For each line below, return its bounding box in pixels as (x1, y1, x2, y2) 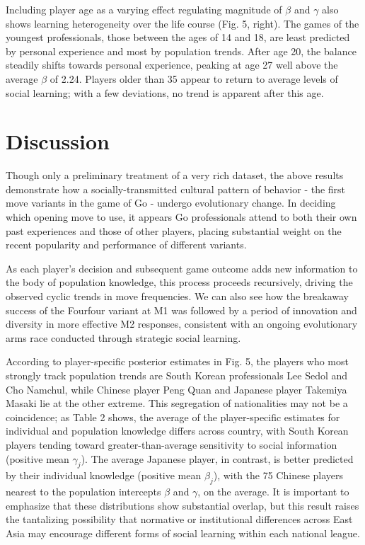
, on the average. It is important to (197, 484, 349, 499)
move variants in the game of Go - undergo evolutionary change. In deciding (6, 195, 336, 210)
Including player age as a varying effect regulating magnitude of (6, 2, 282, 16)
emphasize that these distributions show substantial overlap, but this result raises (6, 498, 359, 512)
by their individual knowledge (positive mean (6, 468, 202, 483)
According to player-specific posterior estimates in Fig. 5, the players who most (6, 354, 349, 369)
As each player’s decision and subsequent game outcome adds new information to (6, 260, 358, 275)
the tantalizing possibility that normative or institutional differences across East (6, 512, 353, 527)
